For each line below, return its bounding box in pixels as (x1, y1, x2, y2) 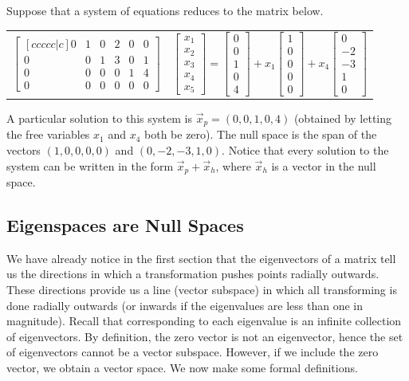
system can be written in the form (6, 157, 174, 174)
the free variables (6, 126, 90, 143)
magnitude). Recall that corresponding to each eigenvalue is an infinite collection (6, 312, 402, 329)
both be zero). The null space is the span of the (144, 126, 377, 143)
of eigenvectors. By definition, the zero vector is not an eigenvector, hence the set (6, 328, 403, 344)
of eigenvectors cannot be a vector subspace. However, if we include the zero (6, 344, 379, 360)
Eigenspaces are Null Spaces (6, 213, 244, 238)
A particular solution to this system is (6, 110, 193, 126)
